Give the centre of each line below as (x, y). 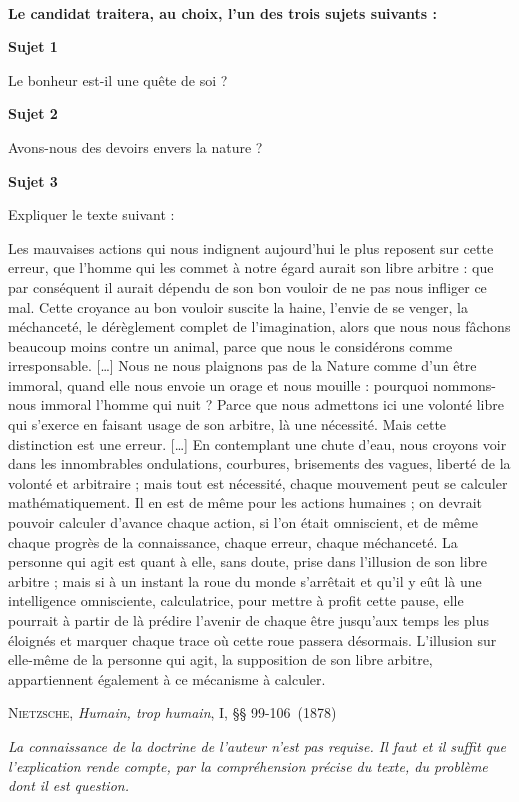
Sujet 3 (33, 180)
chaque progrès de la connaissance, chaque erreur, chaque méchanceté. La (233, 541)
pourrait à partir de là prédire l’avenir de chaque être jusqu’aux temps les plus (248, 620)
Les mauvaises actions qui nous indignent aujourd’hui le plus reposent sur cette (251, 247)
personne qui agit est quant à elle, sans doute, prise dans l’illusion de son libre (248, 561)
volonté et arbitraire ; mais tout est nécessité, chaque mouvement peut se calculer (258, 482)
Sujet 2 (33, 113)
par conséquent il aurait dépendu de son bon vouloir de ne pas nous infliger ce (247, 286)
